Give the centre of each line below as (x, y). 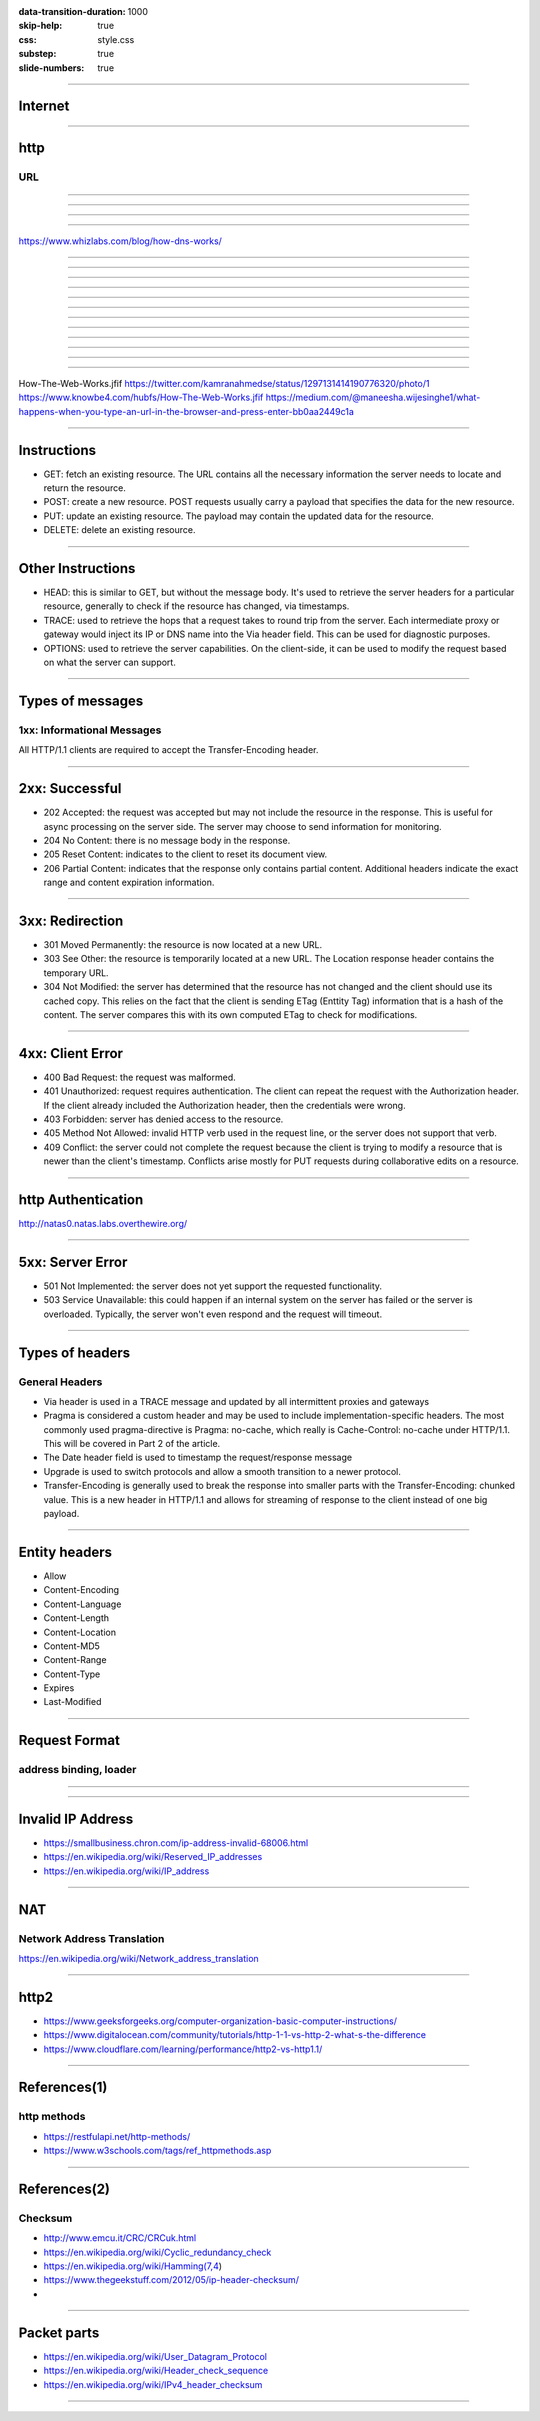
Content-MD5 (71, 1646)
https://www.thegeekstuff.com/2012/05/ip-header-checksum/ (171, 2280)
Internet (44, 106)
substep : (37, 54)
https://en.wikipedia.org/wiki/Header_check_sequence (156, 2371)
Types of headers (74, 1352)
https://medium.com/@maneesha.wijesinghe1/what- (373, 397)
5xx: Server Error (73, 1261)
